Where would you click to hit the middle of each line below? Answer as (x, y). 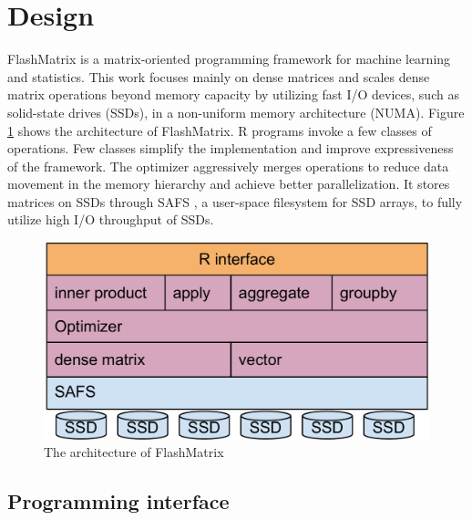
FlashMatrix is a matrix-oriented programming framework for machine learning (229, 59)
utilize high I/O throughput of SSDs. (111, 219)
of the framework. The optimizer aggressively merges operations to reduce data (228, 166)
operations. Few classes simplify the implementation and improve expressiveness (231, 148)
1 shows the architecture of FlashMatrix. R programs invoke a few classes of (220, 130)
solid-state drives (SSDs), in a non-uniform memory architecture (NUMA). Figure (236, 112)
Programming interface (118, 501)
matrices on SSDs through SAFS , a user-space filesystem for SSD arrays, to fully (235, 201)
